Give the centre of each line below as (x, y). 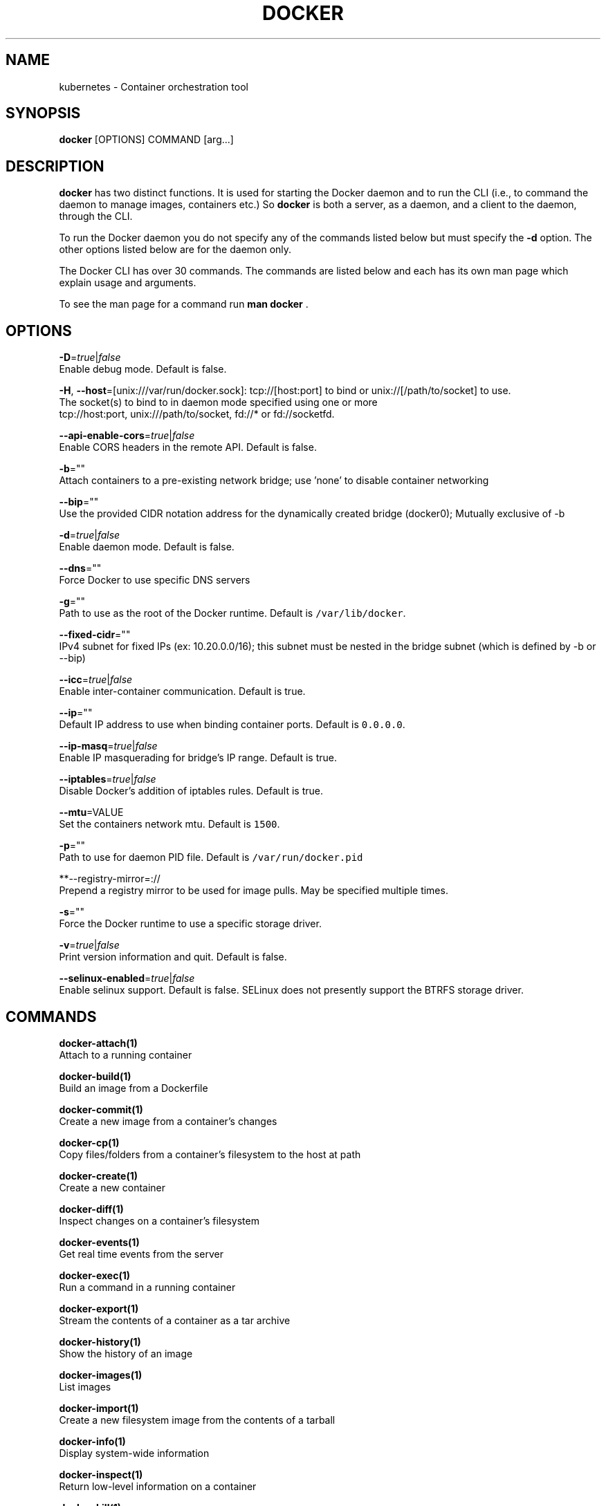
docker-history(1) (100, 1341)
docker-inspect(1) (101, 1474)
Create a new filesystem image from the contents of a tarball (197, 1420)
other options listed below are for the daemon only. (175, 250)
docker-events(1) (99, 1242)
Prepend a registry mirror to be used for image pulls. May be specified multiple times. (254, 891)
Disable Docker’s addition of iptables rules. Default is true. (191, 791)
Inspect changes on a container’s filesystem (159, 1220)
